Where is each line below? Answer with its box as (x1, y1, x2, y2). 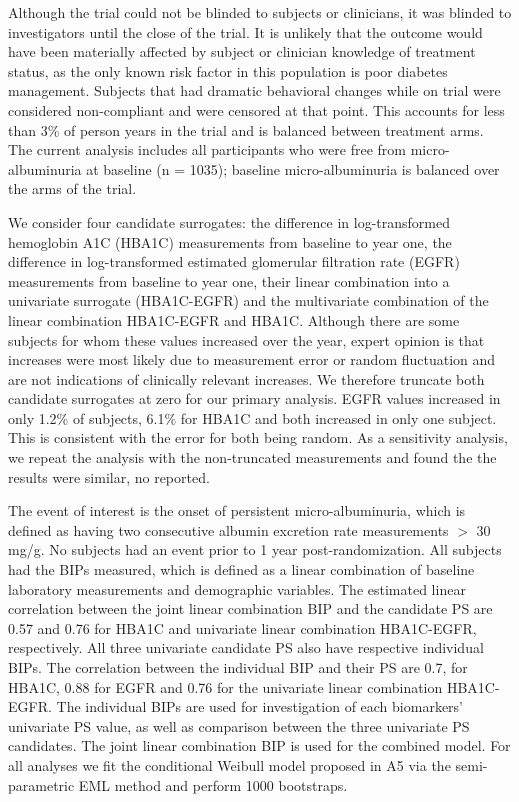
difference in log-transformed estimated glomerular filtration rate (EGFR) (8, 251, 460, 272)
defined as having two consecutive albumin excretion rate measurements (8, 519, 449, 540)
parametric (8, 774, 75, 795)
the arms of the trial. (8, 178, 137, 199)
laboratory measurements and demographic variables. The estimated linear (8, 578, 466, 599)
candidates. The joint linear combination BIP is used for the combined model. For (8, 735, 511, 756)
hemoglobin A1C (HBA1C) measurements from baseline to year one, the (8, 231, 452, 252)
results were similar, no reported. (8, 466, 210, 487)
